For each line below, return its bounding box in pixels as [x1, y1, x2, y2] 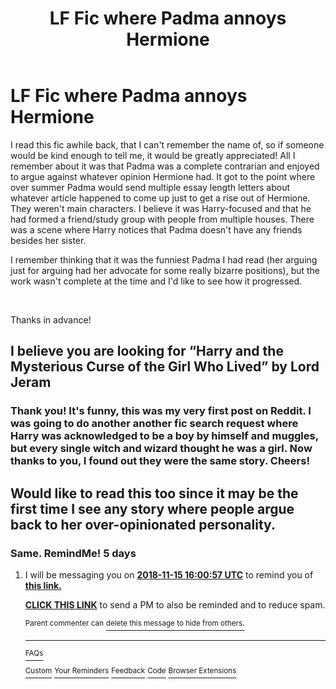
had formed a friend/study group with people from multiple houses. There [10, 213, 315, 225]
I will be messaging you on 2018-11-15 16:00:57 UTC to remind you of [24, 568, 314, 581]
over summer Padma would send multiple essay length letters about [10, 181, 291, 193]
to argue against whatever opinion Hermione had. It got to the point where [10, 170, 316, 182]
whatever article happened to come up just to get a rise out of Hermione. [10, 192, 311, 204]
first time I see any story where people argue [10, 500, 295, 517]
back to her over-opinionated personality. [10, 516, 276, 533]
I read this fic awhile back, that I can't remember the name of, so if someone [10, 138, 325, 151]
